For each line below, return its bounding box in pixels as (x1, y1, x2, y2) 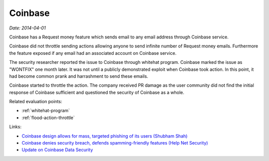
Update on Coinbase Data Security (21, 147, 93, 153)
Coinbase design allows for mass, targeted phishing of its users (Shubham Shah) (21, 133, 188, 139)
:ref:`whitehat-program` (21, 108, 70, 114)
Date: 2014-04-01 (9, 25, 46, 31)
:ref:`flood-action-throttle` (21, 115, 75, 121)
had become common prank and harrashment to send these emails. (9, 73, 148, 79)
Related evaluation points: (9, 99, 62, 105)
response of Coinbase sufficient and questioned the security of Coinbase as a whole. (9, 89, 184, 95)
